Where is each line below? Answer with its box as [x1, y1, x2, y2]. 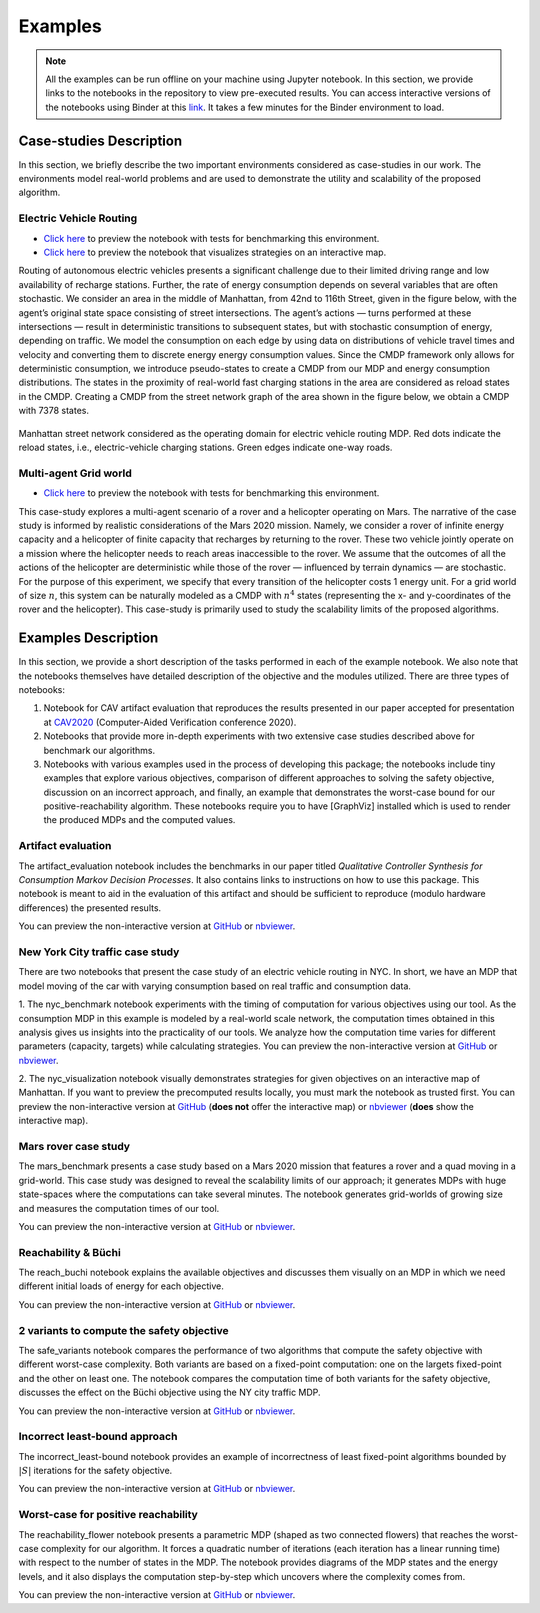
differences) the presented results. [18, 901, 162, 914]
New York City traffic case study [18, 945, 180, 959]
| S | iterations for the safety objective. [18, 1465, 173, 1477]
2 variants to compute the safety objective [18, 1323, 229, 1337]
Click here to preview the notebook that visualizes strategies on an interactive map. [43, 246, 387, 258]
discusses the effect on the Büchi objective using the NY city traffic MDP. [18, 1386, 321, 1399]
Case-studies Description [18, 132, 183, 149]
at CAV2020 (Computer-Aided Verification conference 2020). [43, 716, 297, 728]
